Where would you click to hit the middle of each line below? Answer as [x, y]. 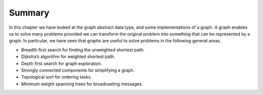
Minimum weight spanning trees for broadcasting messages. [82, 84]
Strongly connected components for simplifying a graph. [78, 70]
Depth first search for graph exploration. [62, 63]
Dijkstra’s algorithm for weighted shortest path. [68, 57]
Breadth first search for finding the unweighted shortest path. [83, 50]
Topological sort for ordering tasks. [56, 77]
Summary [29, 13]
